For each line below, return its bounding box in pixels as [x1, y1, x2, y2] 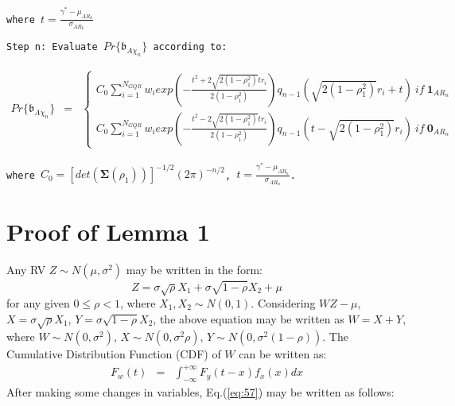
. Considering [251, 294, 316, 311]
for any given [6, 294, 70, 311]
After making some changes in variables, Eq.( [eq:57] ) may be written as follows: [6, 384, 395, 400]
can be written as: [239, 346, 327, 362]
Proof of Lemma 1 [6, 215, 210, 248]
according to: [153, 41, 227, 53]
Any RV [6, 261, 46, 278]
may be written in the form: [126, 261, 262, 278]
